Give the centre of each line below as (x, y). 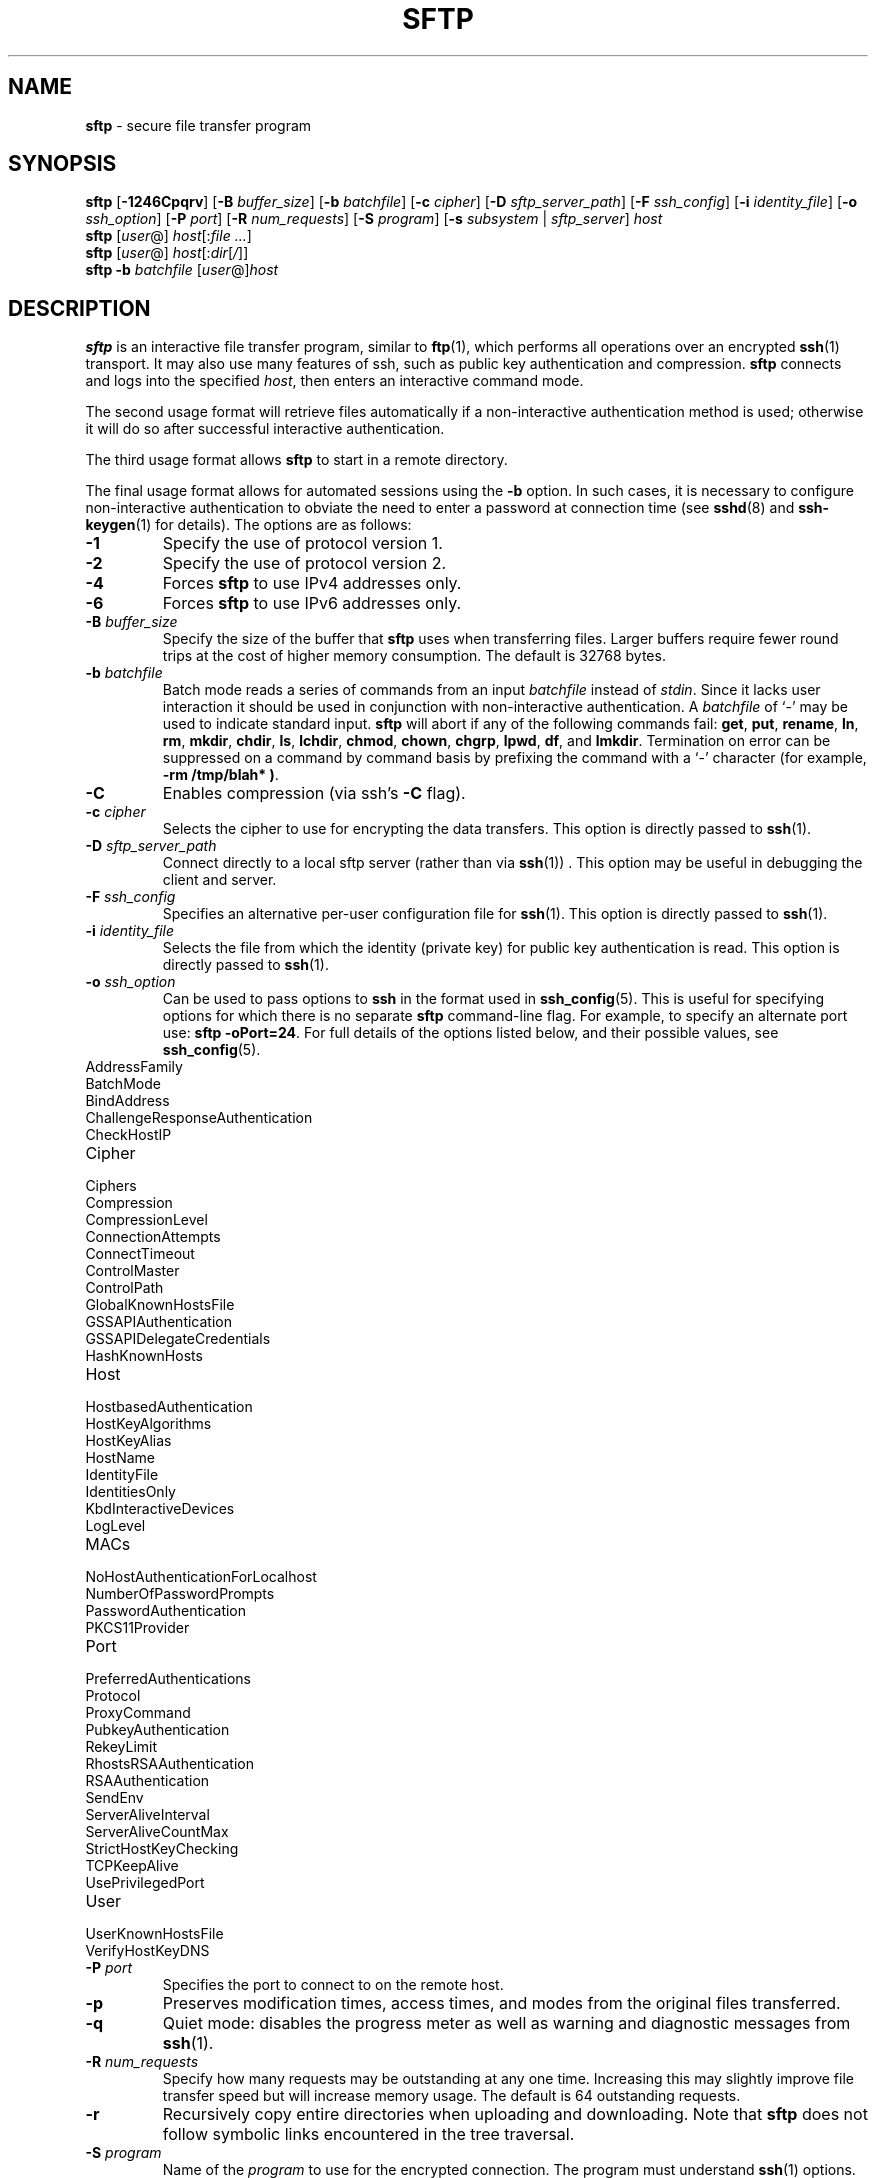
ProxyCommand (138, 1713)
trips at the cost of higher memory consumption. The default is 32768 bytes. (414, 656)
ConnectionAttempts (153, 1237)
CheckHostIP (128, 1135)
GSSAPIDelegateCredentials (178, 1339)
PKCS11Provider (137, 1628)
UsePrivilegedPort (145, 1883)
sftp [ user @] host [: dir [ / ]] (167, 253)
